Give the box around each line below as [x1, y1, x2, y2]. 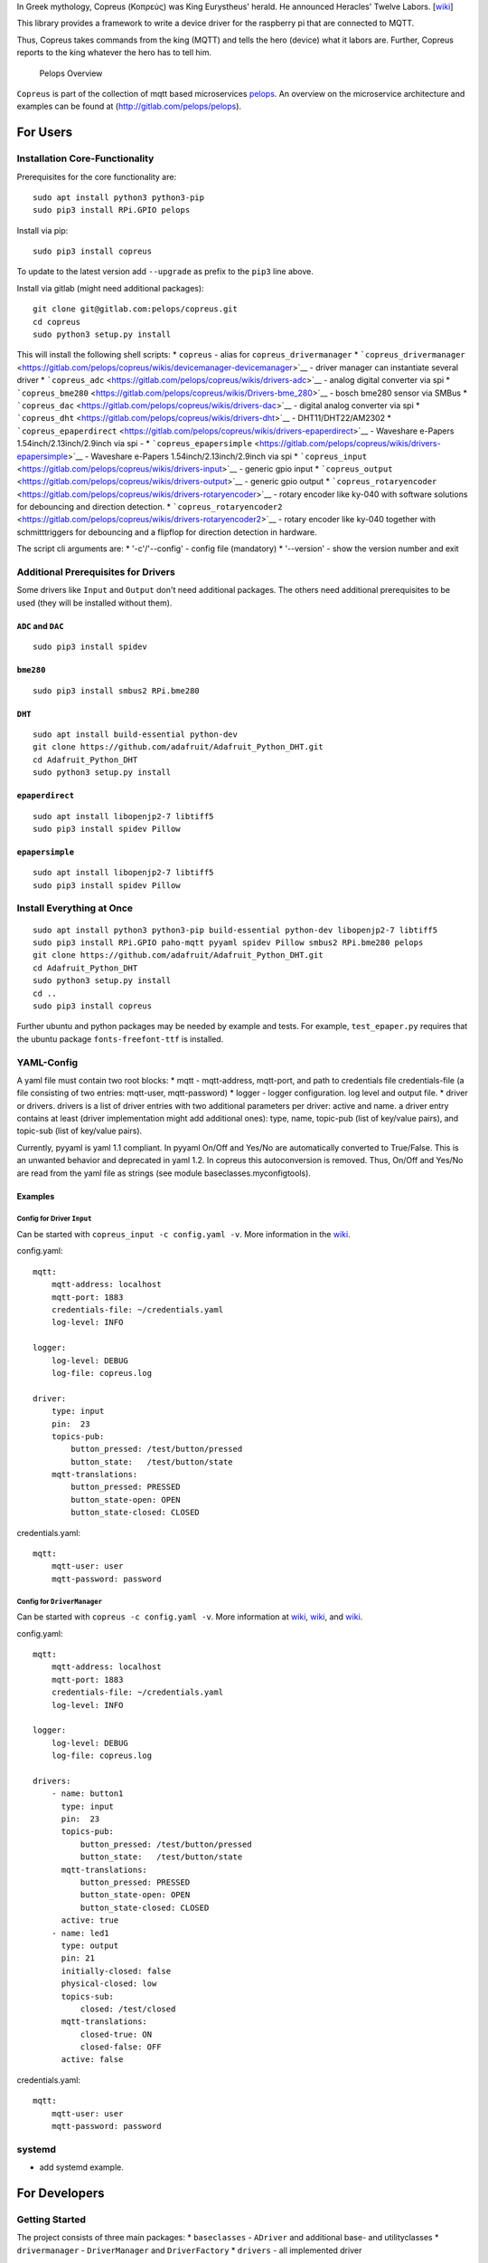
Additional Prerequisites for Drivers [16, 566, 175, 578]
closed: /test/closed [80, 2003, 176, 2014]
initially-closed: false [61, 1965, 172, 1976]
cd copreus [33, 317, 81, 327]
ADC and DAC [16, 620, 64, 631]
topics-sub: [61, 1991, 115, 2001]
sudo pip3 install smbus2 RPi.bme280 [33, 685, 201, 696]
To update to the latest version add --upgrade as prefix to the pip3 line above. [16, 266, 314, 277]
